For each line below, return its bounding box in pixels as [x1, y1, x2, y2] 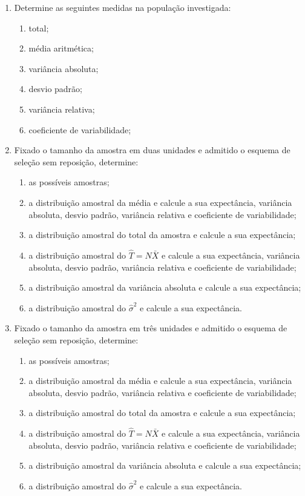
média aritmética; [28, 42, 94, 55]
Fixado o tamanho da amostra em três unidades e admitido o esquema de [14, 322, 287, 334]
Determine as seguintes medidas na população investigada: [14, 1, 231, 13]
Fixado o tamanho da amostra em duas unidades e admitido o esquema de [14, 144, 290, 156]
